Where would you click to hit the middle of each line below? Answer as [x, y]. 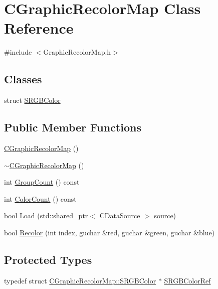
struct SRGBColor [32, 100]
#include [18, 52]
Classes [23, 79]
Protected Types [48, 259]
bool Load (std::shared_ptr [46, 215]
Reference [39, 28]
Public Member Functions [73, 127]
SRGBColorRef [187, 280]
